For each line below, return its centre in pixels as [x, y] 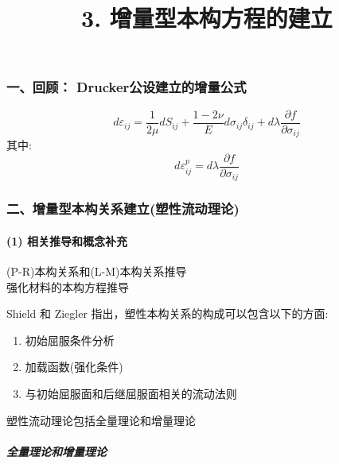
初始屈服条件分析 [70, 340]
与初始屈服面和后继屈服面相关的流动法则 [131, 393]
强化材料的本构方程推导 [68, 286]
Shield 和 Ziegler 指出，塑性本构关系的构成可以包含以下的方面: [168, 313]
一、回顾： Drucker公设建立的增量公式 [127, 87]
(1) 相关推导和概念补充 [67, 240]
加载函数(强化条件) [74, 367]
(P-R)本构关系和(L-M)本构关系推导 [97, 271]
